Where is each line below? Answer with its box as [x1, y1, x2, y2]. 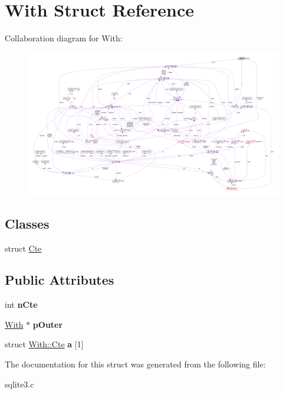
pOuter [32, 318, 63, 330]
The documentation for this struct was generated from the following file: [5, 358, 266, 370]
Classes [5, 214, 50, 232]
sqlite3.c [5, 377, 34, 390]
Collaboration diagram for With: [5, 32, 123, 44]
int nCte [5, 298, 38, 311]
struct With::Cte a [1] [5, 338, 84, 350]
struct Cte [5, 242, 42, 254]
